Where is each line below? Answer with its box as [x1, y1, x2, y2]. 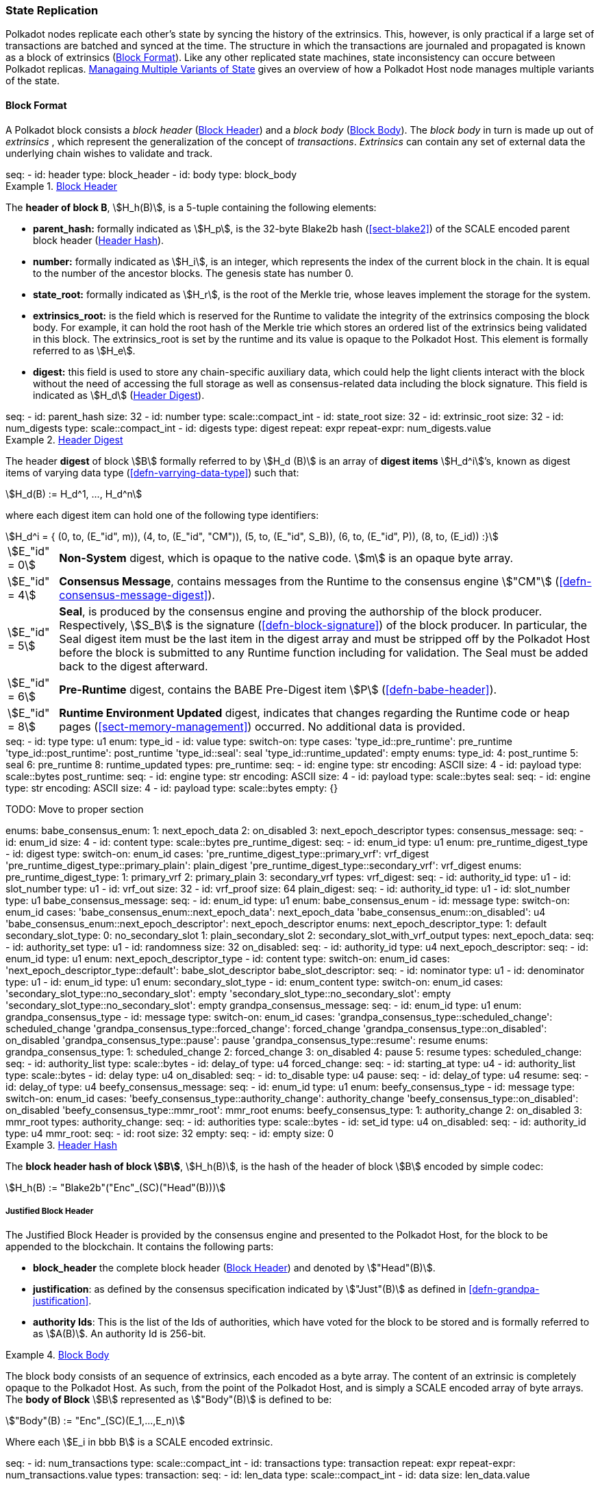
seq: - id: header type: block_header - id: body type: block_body [5, 168, 297, 180]
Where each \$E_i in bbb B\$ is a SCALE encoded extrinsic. [5, 1436, 273, 1448]
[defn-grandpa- [468, 1283, 540, 1295]
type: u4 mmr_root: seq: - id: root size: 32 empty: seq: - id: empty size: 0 [5, 1127, 334, 1139]
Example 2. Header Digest [5, 433, 123, 446]
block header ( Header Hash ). [33, 234, 164, 246]
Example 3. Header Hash [5, 1138, 118, 1151]
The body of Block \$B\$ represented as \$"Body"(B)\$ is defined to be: [5, 1393, 332, 1406]
